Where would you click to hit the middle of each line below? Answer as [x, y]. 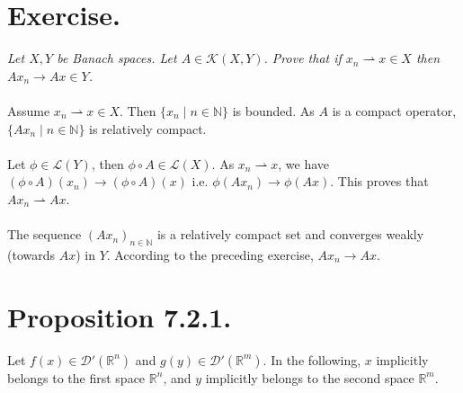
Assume [29, 110]
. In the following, [312, 359]
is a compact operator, [394, 110]
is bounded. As [273, 110]
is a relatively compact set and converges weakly [290, 234]
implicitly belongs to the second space [310, 377]
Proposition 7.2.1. [120, 316]
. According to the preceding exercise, [210, 254]
